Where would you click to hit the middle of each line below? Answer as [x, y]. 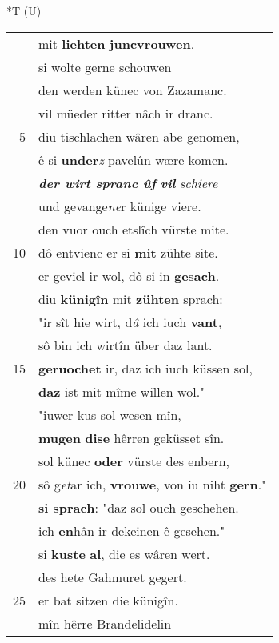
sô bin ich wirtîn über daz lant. [126, 345]
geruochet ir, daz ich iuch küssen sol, [145, 368]
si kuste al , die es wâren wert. [124, 553]
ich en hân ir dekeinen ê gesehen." [132, 530]
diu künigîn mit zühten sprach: [131, 298]
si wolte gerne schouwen [105, 66]
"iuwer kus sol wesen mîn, [110, 414]
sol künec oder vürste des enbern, [134, 461]
